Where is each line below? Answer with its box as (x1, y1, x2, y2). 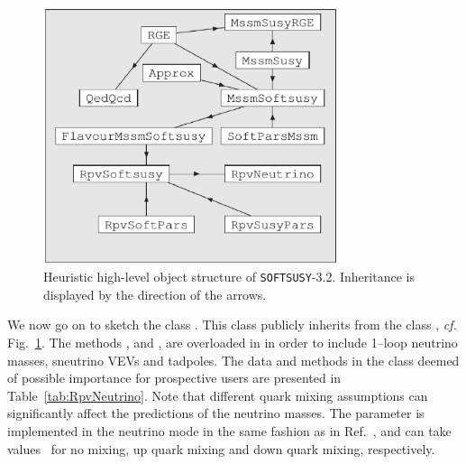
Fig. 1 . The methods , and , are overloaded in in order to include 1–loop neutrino (7, 332, 458, 351)
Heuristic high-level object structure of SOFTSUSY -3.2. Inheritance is (43, 267, 415, 286)
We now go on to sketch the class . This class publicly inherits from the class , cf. (7, 315, 457, 334)
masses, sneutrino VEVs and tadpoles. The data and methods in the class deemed (7, 350, 460, 369)
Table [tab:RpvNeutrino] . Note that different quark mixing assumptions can (7, 385, 428, 404)
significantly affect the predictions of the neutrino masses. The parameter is (7, 404, 425, 422)
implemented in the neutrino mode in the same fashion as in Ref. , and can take (7, 421, 452, 440)
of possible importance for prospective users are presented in (7, 368, 342, 387)
